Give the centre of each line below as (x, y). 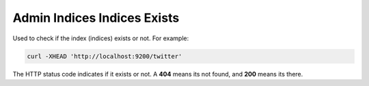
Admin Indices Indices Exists (96, 18)
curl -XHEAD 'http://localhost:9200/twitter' (105, 56)
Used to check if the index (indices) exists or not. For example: (101, 38)
